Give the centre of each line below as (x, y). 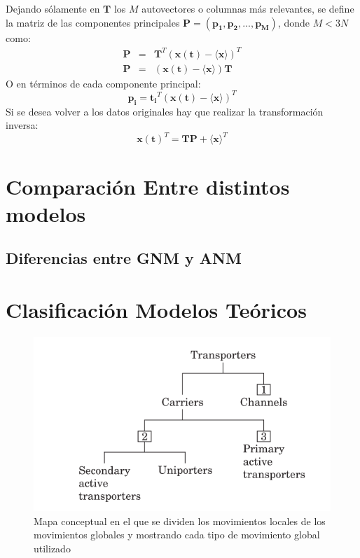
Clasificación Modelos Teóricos (156, 309)
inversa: (22, 125)
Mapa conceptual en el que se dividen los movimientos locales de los (180, 521)
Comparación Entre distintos (148, 186)
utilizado (52, 549)
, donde (293, 22)
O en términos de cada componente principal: (103, 83)
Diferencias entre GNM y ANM (124, 258)
